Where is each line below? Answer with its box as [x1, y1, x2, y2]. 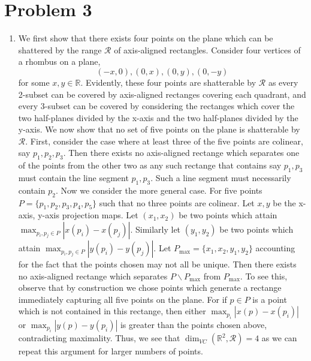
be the [273, 196, 296, 209]
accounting [255, 242, 295, 254]
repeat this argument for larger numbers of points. [18, 345, 203, 357]
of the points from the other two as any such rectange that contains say [18, 159, 282, 172]
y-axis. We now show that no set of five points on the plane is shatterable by [18, 123, 300, 136]
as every [268, 76, 298, 88]
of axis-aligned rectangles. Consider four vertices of [114, 43, 301, 56]
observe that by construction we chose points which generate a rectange [18, 281, 282, 294]
